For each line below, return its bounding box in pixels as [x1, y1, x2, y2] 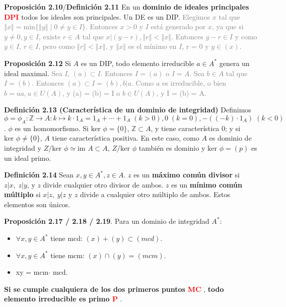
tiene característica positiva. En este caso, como [52, 133, 199, 143]
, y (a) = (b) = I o [62, 87, 120, 98]
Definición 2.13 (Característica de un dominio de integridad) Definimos [4, 104, 251, 115]
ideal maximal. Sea [4, 68, 62, 78]
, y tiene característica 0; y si [151, 122, 241, 133]
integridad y [4, 142, 41, 153]
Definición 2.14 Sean [4, 169, 74, 180]
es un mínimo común [171, 179, 242, 190]
